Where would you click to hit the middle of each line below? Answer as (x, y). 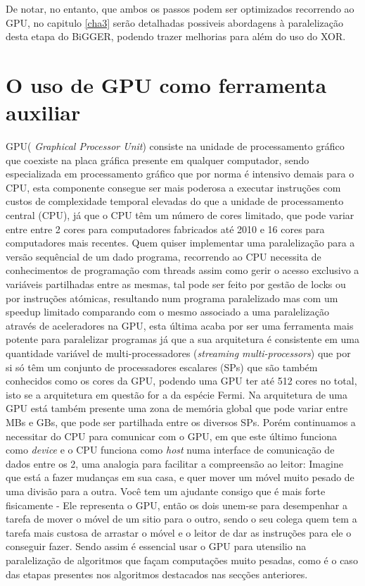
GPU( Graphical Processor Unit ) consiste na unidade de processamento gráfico (175, 146)
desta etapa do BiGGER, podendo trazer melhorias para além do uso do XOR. (176, 36)
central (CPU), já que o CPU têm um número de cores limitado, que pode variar (180, 215)
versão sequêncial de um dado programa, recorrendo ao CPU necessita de (164, 256)
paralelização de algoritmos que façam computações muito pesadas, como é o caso (182, 560)
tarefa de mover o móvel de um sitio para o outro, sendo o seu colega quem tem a (181, 519)
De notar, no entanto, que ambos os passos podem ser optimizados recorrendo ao (180, 8)
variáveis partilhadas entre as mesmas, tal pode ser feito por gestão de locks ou (176, 284)
